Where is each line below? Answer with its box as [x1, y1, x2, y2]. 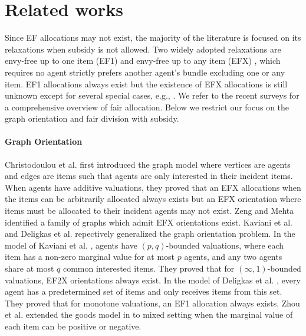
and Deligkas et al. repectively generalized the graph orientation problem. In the [5, 227, 295, 240]
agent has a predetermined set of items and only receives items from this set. [5, 285, 282, 298]
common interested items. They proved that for [62, 262, 235, 275]
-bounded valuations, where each [166, 239, 284, 251]
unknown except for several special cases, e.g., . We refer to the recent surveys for [5, 89, 300, 102]
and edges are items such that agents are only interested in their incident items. [5, 169, 293, 182]
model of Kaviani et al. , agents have [5, 239, 137, 251]
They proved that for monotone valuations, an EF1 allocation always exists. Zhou [5, 296, 300, 309]
